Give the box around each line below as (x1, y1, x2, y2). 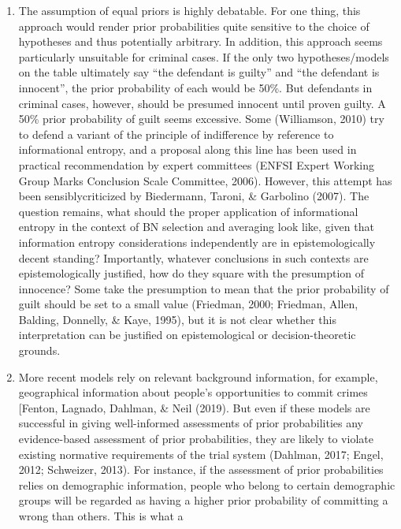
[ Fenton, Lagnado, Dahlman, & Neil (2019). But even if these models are (18, 399, 370, 415)
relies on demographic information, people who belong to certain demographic (18, 476, 395, 493)
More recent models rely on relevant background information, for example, (18, 368, 378, 385)
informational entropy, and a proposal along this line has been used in (18, 141, 357, 158)
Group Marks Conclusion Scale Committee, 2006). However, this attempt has (18, 172, 392, 188)
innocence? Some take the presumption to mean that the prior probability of (18, 280, 389, 296)
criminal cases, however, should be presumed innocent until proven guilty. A (18, 95, 386, 111)
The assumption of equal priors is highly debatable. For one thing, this (18, 2, 361, 18)
